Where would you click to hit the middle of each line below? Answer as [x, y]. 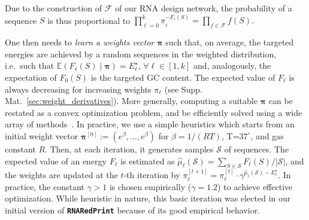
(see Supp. [183, 89]
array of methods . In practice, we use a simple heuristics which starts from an [150, 124]
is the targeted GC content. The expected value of [183, 77]
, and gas [267, 135]
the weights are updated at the [61, 175]
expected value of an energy [56, 161]
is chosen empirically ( [150, 186]
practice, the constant [45, 186]
